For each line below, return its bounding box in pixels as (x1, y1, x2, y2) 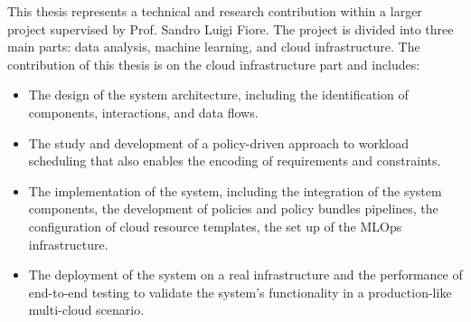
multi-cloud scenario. (28, 300, 145, 319)
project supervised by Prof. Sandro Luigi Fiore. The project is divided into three (7, 19, 454, 38)
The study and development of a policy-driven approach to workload (28, 133, 410, 152)
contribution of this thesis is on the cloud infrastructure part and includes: (7, 54, 420, 73)
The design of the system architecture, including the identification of (28, 85, 409, 104)
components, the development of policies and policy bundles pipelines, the (28, 199, 438, 218)
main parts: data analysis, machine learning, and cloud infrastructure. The (7, 37, 420, 56)
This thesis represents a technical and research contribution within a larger (7, 2, 422, 20)
